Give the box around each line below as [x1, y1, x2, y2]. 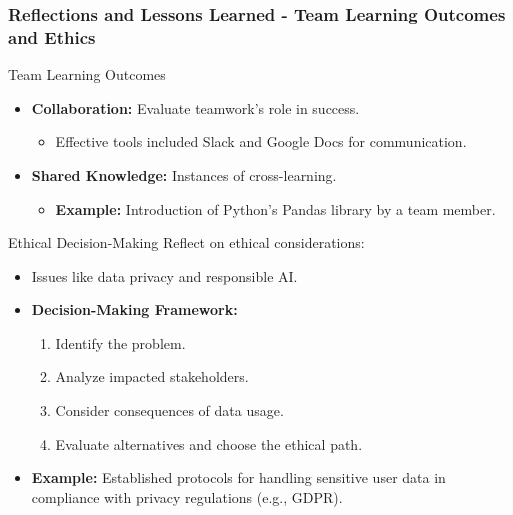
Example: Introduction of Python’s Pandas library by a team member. [55, 198, 496, 219]
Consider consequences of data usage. [55, 400, 284, 421]
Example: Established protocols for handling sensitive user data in [31, 467, 446, 488]
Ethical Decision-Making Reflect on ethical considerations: [8, 232, 365, 253]
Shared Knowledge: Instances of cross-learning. [31, 164, 337, 185]
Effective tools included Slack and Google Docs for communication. [55, 131, 467, 152]
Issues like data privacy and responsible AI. [31, 265, 298, 286]
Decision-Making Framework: [31, 299, 238, 320]
